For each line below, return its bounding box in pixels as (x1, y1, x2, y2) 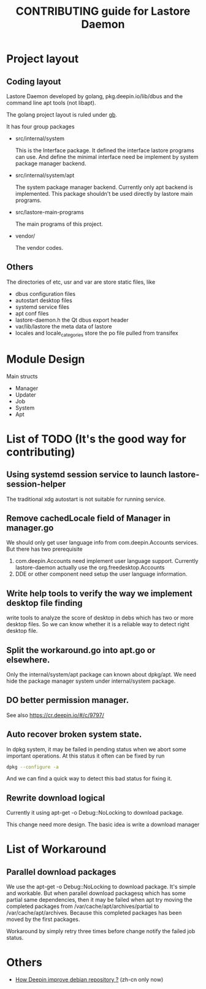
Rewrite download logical (6, 793, 105, 803)
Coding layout (6, 76, 61, 87)
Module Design (6, 352, 85, 366)
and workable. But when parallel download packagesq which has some (6, 890, 186, 897)
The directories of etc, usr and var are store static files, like (6, 278, 156, 285)
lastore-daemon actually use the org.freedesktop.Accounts (15, 564, 165, 572)
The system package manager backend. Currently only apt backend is (15, 184, 193, 191)
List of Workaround (6, 842, 107, 856)
